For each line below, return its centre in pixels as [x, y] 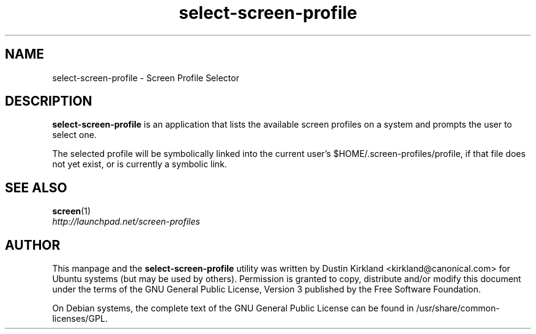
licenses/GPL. [80, 319]
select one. [74, 135]
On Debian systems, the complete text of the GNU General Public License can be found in [233, 308]
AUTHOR [33, 245]
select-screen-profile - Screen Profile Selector [146, 78]
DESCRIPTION [49, 101]
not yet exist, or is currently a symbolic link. [140, 164]
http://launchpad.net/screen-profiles [126, 222]
